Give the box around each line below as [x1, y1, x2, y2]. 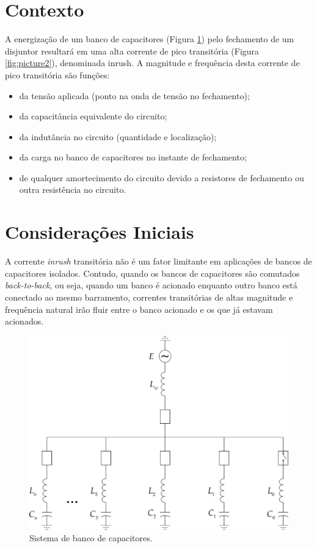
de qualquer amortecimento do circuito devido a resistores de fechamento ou [19, 171, 304, 184]
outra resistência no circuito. [19, 183, 126, 196]
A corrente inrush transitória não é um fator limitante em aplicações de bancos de [5, 255, 312, 268]
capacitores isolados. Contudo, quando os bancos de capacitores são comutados [5, 266, 300, 279]
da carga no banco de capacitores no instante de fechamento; [19, 151, 247, 163]
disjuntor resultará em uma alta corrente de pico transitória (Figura [5, 44, 260, 57]
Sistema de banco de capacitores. [29, 531, 153, 544]
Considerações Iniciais [5, 219, 194, 244]
